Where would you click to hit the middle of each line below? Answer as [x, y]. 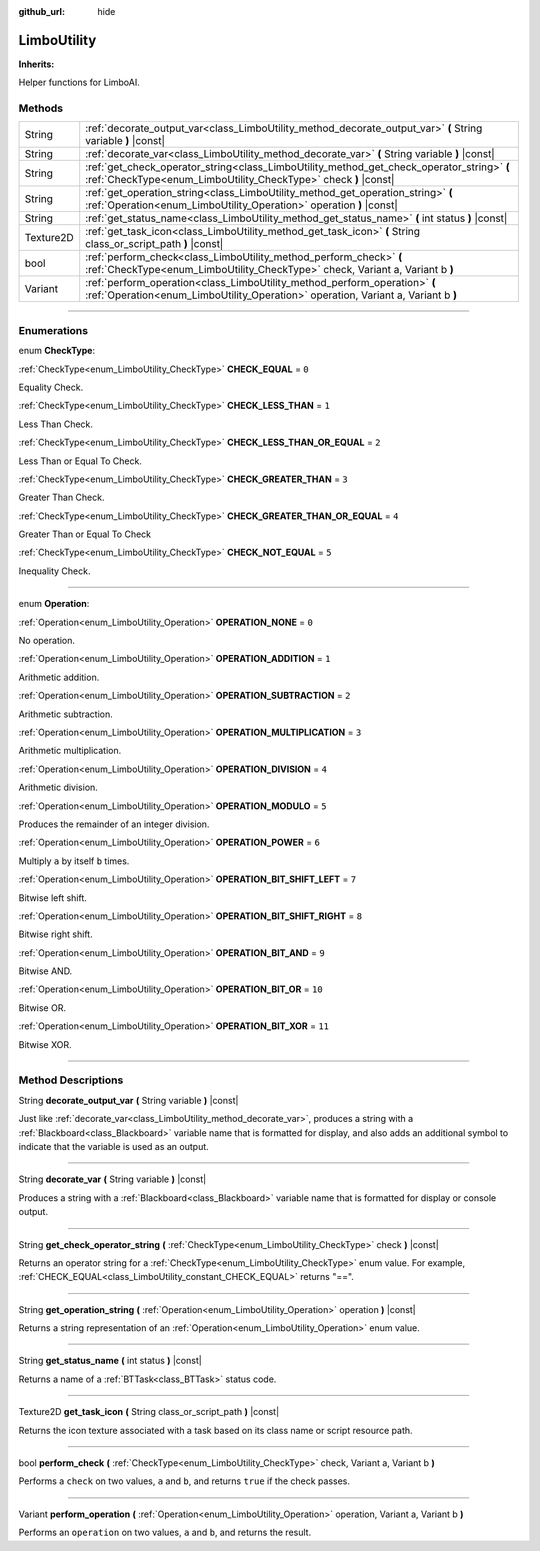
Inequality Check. [54, 571]
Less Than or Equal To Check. [80, 461]
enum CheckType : [57, 351]
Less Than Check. [56, 424]
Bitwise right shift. [56, 934]
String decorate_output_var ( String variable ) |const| [128, 1100]
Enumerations [53, 330]
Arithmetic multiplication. [70, 751]
